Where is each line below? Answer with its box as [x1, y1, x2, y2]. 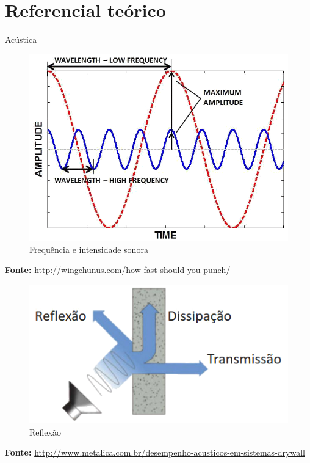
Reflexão [29, 425, 61, 438]
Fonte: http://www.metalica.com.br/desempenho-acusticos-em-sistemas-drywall [5, 446, 305, 459]
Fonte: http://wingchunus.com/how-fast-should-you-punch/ [5, 263, 231, 276]
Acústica [5, 33, 37, 46]
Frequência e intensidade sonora [29, 242, 148, 255]
